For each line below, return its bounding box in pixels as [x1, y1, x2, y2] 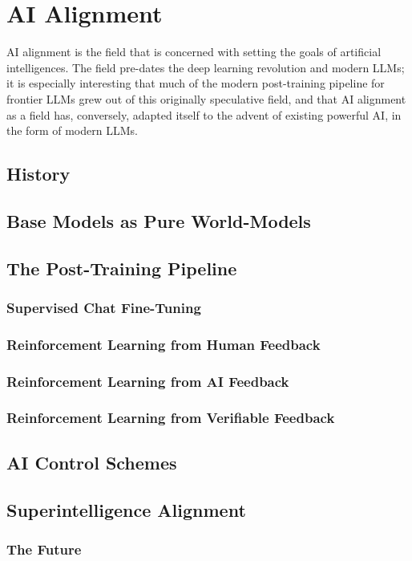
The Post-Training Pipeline [6, 255, 237, 280]
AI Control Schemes [6, 449, 177, 474]
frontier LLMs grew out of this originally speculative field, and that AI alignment [6, 90, 406, 107]
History [6, 161, 71, 186]
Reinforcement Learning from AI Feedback [6, 371, 289, 391]
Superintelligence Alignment [6, 497, 246, 522]
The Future [6, 539, 82, 559]
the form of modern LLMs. [6, 122, 138, 139]
